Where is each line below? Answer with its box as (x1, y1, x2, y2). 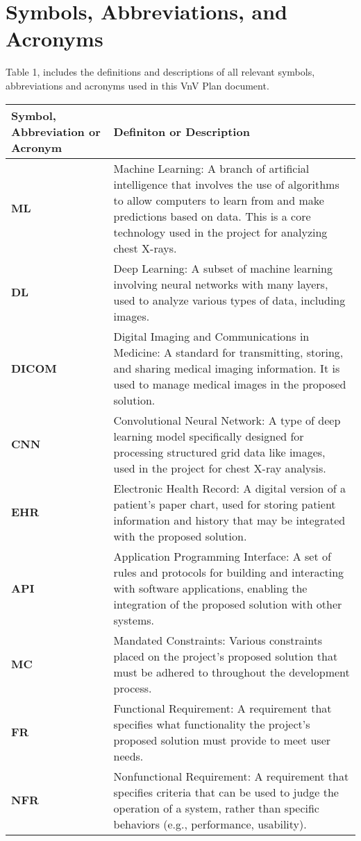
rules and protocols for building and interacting (113, 563, 344, 580)
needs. (113, 747, 144, 764)
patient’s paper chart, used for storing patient (113, 495, 336, 512)
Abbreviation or (11, 123, 101, 139)
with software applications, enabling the (113, 579, 308, 596)
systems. (113, 611, 155, 628)
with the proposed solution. (113, 527, 247, 544)
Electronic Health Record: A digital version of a (113, 479, 346, 496)
